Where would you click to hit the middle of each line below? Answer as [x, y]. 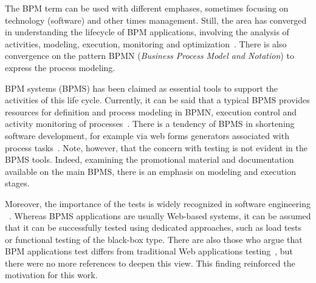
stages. [17, 183]
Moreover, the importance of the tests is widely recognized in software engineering [158, 203]
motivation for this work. [51, 275]
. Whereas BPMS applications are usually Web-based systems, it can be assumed [160, 215]
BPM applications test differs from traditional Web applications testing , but [149, 251]
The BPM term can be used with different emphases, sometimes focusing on [147, 8]
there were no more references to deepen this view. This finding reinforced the [150, 263]
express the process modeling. [60, 67]
